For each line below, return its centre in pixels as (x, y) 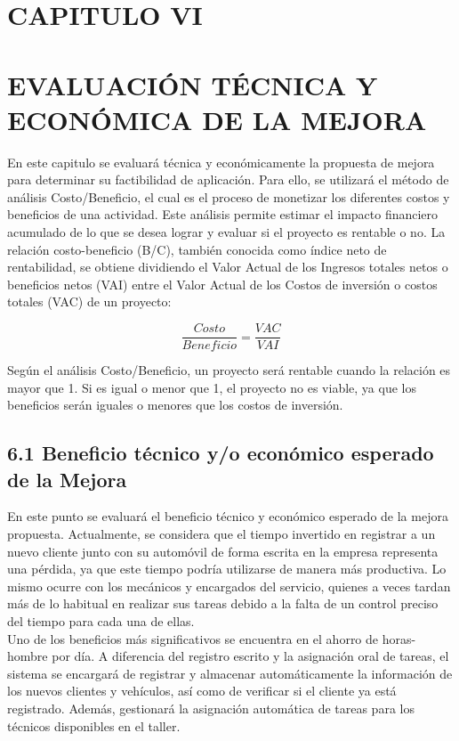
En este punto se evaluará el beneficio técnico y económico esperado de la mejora (228, 516)
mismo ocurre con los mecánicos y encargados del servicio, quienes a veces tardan (229, 586)
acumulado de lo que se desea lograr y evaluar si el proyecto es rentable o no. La (226, 232)
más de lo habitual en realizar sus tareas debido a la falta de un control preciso (223, 603)
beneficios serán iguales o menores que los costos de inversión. (175, 405)
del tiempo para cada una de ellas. (101, 621)
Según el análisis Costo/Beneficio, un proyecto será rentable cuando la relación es (229, 370)
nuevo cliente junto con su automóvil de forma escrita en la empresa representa (223, 551)
